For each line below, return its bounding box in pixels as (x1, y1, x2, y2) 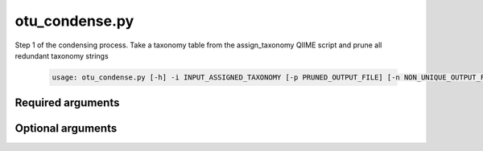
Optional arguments (14, 121, 118, 136)
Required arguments (14, 96, 120, 110)
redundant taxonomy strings (14, 51, 109, 60)
